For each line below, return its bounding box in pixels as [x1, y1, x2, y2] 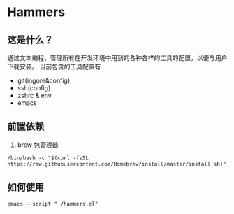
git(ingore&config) [17, 76, 71, 85]
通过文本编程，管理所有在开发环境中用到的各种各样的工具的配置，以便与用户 [7, 54, 228, 62]
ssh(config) [17, 84, 51, 92]
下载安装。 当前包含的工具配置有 [7, 62, 101, 71]
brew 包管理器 [17, 141, 59, 149]
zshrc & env [17, 92, 52, 99]
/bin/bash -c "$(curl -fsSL [7, 155, 89, 162]
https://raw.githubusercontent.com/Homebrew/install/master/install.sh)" [7, 160, 227, 168]
